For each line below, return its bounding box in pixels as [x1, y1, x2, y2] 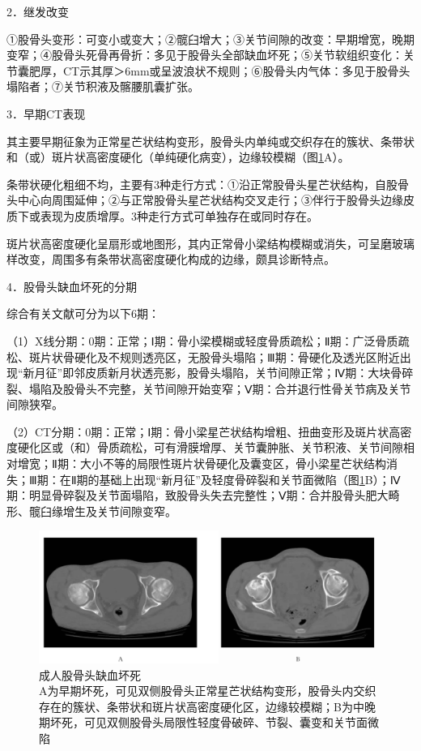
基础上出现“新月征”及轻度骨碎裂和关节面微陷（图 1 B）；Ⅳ [99, 470, 401, 487]
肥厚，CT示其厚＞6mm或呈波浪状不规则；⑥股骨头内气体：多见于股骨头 [28, 62, 410, 79]
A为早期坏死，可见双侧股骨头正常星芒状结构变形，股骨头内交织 [39, 682, 376, 699]
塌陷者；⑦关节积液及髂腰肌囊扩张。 [6, 78, 199, 95]
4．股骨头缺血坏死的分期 [6, 277, 137, 294]
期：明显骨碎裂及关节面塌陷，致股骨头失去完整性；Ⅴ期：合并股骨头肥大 [6, 487, 389, 504]
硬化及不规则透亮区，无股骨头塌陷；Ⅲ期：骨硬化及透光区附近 [74, 348, 400, 365]
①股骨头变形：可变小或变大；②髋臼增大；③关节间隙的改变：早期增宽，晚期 [6, 30, 415, 47]
